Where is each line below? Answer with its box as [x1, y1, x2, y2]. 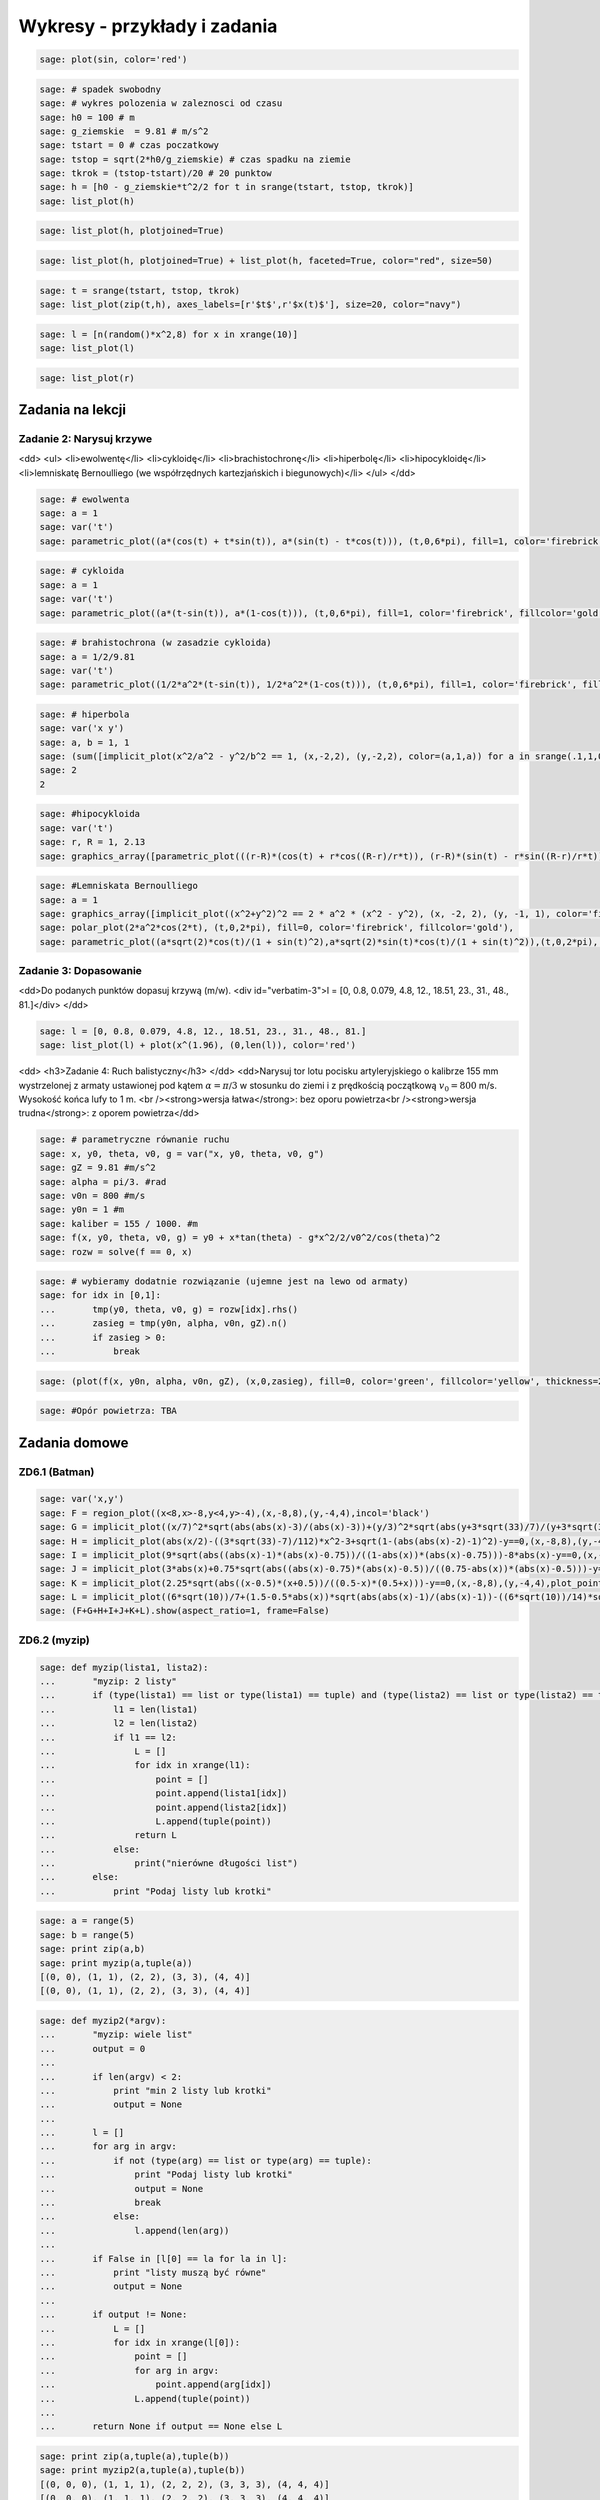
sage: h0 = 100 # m [39, 111, 135, 123]
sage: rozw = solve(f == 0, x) [39, 1246, 194, 1257]
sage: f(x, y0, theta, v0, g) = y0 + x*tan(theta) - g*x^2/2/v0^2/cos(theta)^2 [39, 1232, 441, 1244]
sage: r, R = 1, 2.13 [39, 836, 146, 848]
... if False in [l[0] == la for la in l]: [39, 2253, 288, 2264]
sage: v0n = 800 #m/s [39, 1190, 146, 1201]
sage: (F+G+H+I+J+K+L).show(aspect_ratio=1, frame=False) [39, 1605, 330, 1617]
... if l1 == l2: [39, 1731, 177, 1743]
